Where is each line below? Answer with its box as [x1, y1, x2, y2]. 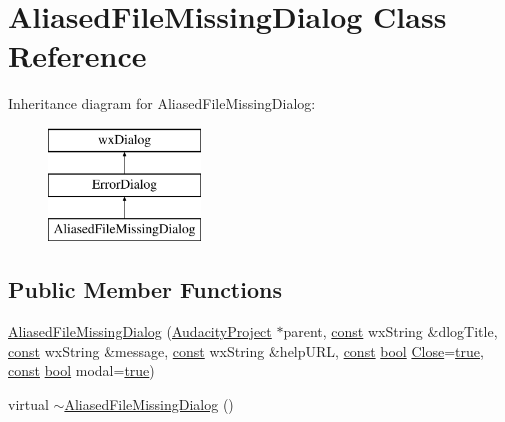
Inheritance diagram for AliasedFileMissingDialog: [8, 93, 316, 114]
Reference [8, 35, 147, 76]
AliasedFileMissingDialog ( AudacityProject [8, 321, 272, 342]
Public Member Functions [8, 274, 282, 305]
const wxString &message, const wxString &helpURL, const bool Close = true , [8, 340, 484, 361]
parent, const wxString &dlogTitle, [283, 321, 498, 342]
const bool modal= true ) [8, 360, 155, 381]
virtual [8, 393, 49, 414]
